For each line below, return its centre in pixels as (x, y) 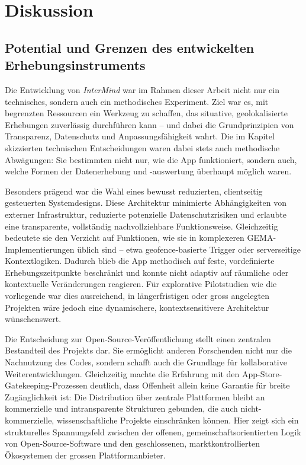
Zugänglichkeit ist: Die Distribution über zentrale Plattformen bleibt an (135, 396)
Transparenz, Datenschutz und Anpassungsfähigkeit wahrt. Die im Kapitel (140, 136)
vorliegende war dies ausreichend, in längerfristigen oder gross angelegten (137, 296)
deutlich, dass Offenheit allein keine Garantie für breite (190, 385)
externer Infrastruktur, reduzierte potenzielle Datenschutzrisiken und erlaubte (146, 214)
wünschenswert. (33, 319)
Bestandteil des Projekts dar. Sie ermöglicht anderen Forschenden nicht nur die (148, 350)
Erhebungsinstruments (75, 65)
